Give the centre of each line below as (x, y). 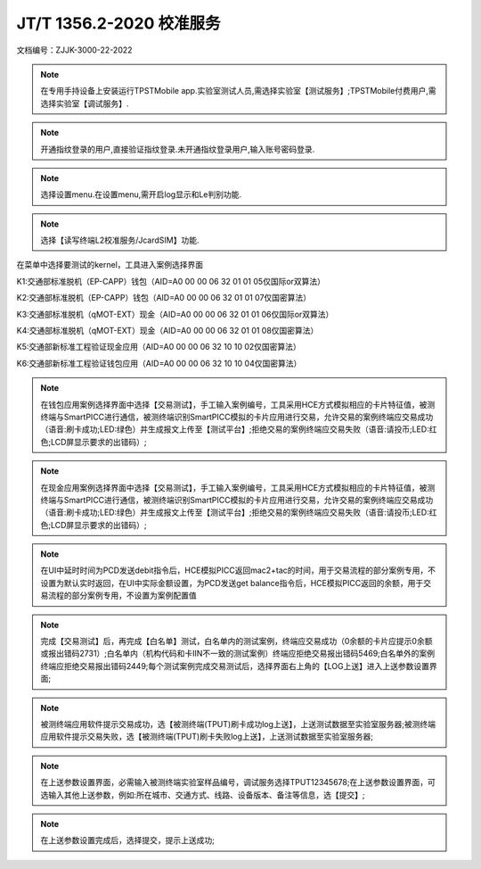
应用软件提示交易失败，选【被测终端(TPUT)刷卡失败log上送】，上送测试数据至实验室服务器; (207, 737)
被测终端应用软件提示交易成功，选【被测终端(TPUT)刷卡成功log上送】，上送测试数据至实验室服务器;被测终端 (238, 724)
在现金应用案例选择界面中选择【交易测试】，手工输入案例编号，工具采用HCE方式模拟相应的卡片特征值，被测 (238, 487)
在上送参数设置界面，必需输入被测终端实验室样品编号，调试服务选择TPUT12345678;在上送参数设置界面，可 (238, 782)
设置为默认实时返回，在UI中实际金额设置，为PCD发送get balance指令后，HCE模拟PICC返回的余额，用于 (232, 583)
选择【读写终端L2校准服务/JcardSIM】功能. (120, 240)
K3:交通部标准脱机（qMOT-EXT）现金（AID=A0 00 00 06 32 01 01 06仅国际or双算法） (175, 314)
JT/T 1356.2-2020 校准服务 (118, 23)
